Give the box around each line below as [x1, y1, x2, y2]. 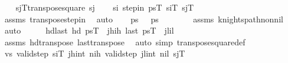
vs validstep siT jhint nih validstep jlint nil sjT [4, 47, 185, 59]
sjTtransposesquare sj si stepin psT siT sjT [15, 1, 194, 13]
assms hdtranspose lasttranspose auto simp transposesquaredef [4, 35, 246, 48]
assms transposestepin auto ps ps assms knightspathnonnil [4, 12, 283, 25]
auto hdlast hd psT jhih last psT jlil [4, 24, 174, 37]
